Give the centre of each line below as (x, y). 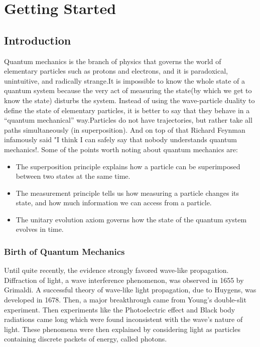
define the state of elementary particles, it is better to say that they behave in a (127, 110)
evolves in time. (40, 229)
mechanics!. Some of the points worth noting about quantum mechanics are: (121, 149)
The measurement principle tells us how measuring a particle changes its (127, 193)
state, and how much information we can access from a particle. (114, 203)
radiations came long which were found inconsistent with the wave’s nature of (123, 319)
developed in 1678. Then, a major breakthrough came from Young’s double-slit (125, 300)
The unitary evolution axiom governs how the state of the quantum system (131, 219)
